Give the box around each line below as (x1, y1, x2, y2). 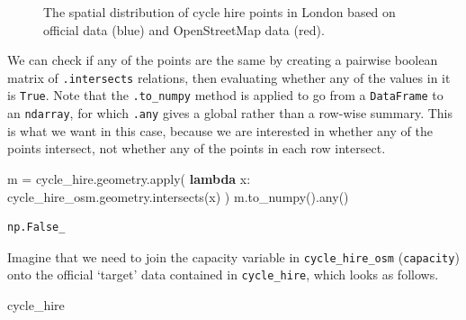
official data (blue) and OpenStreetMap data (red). (43, 20, 325, 39)
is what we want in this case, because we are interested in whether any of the (7, 121, 433, 140)
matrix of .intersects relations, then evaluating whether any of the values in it (7, 68, 451, 87)
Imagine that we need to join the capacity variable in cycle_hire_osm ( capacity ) (7, 247, 460, 266)
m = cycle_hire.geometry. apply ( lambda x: (7, 169, 251, 187)
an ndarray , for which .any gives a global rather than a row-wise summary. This (7, 104, 453, 123)
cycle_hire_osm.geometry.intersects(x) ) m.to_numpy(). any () (7, 187, 349, 206)
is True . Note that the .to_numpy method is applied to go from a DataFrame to (7, 86, 444, 105)
